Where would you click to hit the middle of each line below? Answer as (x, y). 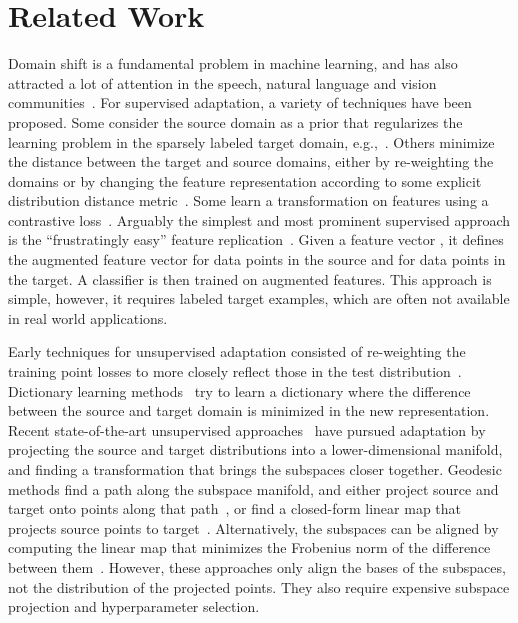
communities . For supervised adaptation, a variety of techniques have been (240, 102)
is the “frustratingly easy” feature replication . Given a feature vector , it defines (256, 239)
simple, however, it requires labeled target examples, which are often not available (259, 298)
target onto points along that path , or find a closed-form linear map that (235, 508)
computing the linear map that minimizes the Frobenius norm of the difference (249, 547)
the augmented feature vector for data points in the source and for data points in (257, 259)
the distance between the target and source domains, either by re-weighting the (251, 161)
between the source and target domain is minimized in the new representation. (249, 410)
